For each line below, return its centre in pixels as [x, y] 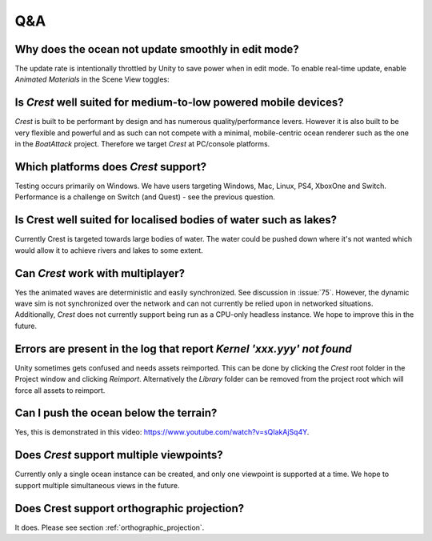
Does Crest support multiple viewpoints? [119, 455]
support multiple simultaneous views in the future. [97, 485]
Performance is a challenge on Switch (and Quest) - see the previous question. [145, 197]
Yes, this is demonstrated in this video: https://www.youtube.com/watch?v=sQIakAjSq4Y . [162, 432]
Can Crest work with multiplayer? [100, 273]
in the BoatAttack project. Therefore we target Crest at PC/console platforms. [142, 144]
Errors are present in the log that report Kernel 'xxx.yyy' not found [183, 349]
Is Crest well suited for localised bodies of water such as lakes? [176, 220]
